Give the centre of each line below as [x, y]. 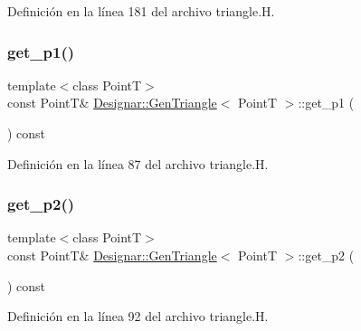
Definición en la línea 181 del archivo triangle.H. [141, 11]
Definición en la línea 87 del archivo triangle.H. [138, 163]
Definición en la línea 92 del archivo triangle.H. [138, 316]
